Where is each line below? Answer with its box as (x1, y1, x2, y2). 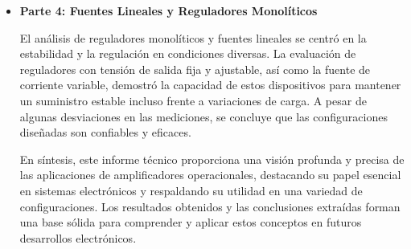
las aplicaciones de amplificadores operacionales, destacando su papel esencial (19, 166, 401, 183)
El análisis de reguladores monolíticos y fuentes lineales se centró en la (19, 29, 367, 46)
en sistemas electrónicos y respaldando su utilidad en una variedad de (19, 182, 363, 198)
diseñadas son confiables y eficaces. (19, 124, 191, 141)
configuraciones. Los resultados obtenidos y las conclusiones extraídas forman (19, 198, 401, 214)
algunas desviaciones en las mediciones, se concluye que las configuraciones (19, 108, 388, 124)
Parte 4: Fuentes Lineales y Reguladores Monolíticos (19, 2, 318, 18)
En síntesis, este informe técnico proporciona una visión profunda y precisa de (19, 150, 405, 167)
